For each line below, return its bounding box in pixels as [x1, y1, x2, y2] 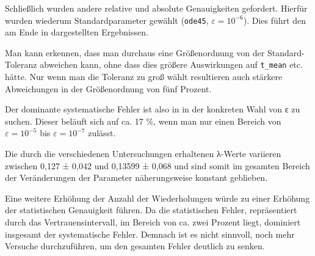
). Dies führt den [243, 13, 306, 26]
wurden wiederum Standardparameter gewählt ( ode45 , [5, 13, 209, 26]
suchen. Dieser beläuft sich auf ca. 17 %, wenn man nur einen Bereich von [5, 114, 281, 127]
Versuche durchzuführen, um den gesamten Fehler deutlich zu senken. [5, 240, 265, 252]
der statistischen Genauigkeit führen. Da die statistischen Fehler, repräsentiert [5, 203, 297, 216]
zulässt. [88, 126, 116, 139]
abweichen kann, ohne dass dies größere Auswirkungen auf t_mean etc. [40, 58, 303, 71]
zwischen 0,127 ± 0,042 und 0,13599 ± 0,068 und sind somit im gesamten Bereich [5, 159, 310, 172]
